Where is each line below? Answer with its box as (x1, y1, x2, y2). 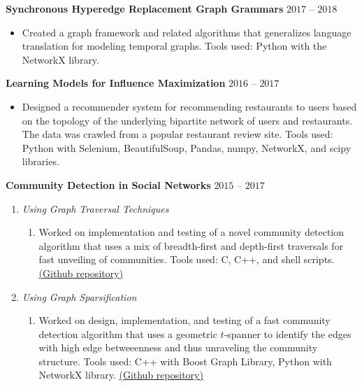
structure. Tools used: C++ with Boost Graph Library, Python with (38, 353, 332, 368)
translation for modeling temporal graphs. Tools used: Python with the (22, 38, 327, 53)
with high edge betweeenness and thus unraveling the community (38, 340, 318, 355)
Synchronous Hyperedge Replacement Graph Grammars (6, 1, 284, 15)
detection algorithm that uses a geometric (38, 326, 217, 341)
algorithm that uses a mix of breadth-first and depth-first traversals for (38, 238, 344, 253)
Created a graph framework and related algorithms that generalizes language (22, 24, 352, 39)
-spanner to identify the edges (224, 326, 352, 341)
